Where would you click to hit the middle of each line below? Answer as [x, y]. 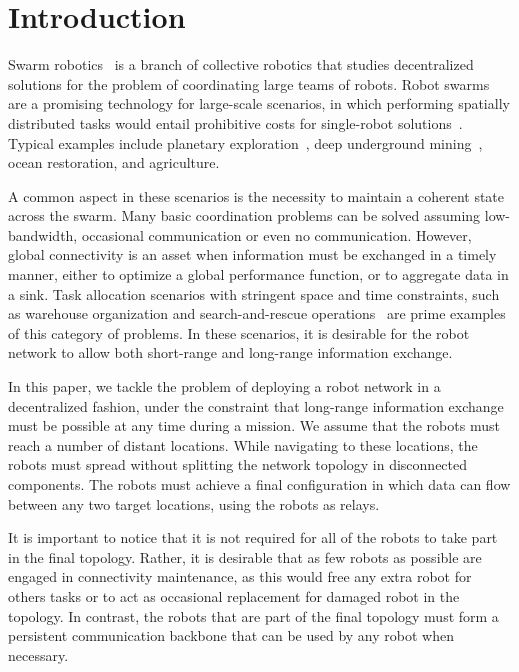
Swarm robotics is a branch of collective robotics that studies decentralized [241, 64]
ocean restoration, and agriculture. [114, 162]
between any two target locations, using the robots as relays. [194, 503]
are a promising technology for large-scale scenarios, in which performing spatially [259, 103]
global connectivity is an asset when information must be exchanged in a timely [252, 254]
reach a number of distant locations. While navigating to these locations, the [243, 444]
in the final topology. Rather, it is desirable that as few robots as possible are [245, 556]
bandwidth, [43, 234]
